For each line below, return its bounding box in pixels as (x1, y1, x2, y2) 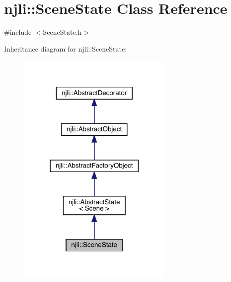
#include (4, 27, 32, 37)
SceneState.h (43, 27, 82, 37)
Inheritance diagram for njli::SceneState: (4, 43, 127, 54)
